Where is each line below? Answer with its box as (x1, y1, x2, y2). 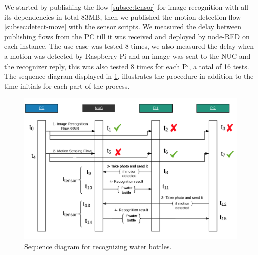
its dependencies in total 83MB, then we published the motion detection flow (4, 11, 241, 22)
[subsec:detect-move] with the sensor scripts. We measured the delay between (4, 21, 241, 32)
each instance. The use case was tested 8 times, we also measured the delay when (4, 41, 254, 51)
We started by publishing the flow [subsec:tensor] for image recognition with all (4, 2, 248, 12)
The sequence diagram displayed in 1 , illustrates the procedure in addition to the (4, 71, 254, 81)
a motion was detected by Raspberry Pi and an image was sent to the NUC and (4, 50, 251, 61)
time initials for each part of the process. (4, 80, 130, 91)
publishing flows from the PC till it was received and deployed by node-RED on (4, 31, 250, 41)
